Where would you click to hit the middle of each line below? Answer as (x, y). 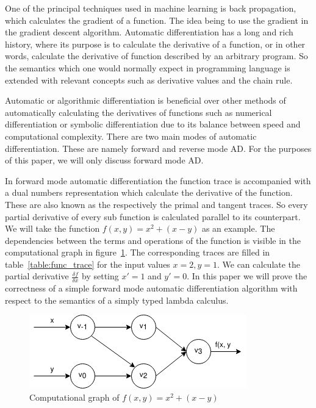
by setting (100, 276)
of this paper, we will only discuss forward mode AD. (104, 160)
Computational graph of (74, 397)
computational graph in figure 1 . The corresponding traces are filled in (138, 252)
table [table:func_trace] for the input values (88, 264)
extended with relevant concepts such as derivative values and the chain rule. (149, 80)
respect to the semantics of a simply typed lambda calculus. (117, 300)
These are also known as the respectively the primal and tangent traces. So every (156, 204)
